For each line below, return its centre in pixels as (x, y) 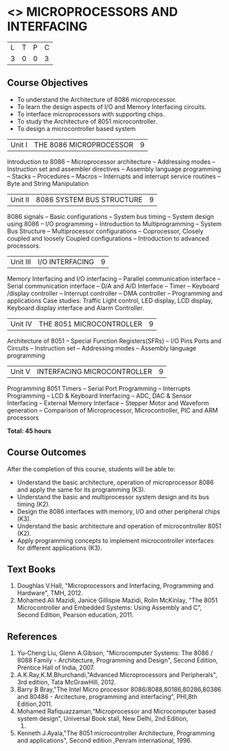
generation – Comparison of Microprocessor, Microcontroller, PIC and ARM (113, 410)
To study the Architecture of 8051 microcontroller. (87, 121)
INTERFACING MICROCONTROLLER (94, 371)
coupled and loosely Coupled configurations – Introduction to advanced (108, 238)
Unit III (21, 261)
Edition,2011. (35, 704)
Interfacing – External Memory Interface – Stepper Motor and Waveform (108, 403)
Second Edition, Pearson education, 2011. (75, 615)
